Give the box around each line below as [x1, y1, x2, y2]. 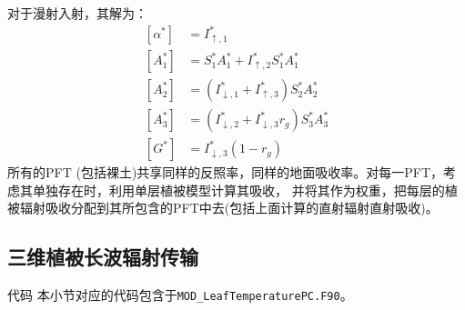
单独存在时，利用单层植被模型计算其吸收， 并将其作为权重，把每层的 [32, 180, 445, 199]
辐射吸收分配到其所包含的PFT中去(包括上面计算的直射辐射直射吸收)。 [19, 198, 439, 217]
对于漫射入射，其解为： [7, 4, 147, 22]
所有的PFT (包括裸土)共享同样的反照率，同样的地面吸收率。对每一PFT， [7, 163, 444, 182]
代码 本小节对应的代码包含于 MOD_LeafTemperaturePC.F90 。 [7, 285, 353, 305]
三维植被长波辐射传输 [7, 243, 198, 271]
